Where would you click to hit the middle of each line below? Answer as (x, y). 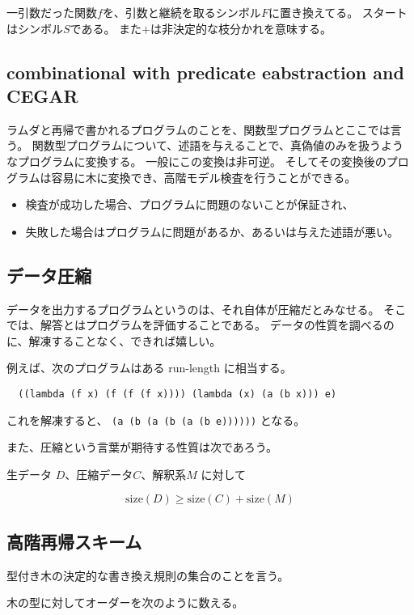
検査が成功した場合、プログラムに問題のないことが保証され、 (190, 204)
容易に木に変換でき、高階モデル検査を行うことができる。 (204, 177)
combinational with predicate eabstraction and (205, 72)
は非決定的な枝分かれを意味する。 (241, 28)
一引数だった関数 (52, 12)
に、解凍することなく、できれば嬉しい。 (114, 340)
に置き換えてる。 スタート (338, 12)
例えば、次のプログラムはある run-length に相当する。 (149, 368)
